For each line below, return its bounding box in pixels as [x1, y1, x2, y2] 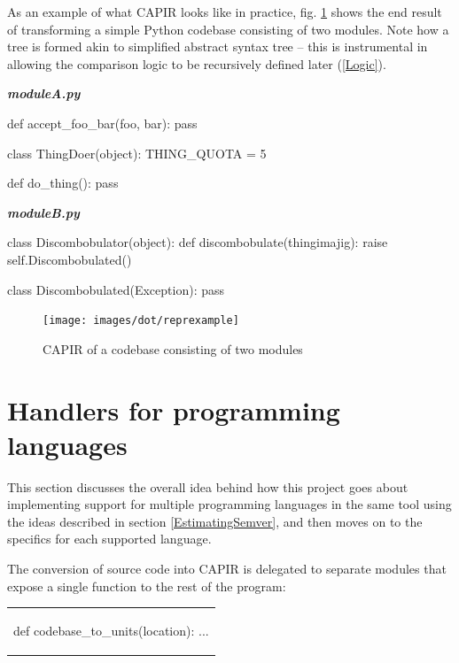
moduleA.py [7, 84, 81, 103]
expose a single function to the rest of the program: [7, 576, 286, 595]
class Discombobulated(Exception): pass [7, 280, 224, 298]
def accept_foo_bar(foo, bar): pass [7, 113, 198, 132]
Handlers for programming [7, 391, 340, 428]
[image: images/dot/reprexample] [43, 314, 239, 328]
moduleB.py [7, 203, 80, 221]
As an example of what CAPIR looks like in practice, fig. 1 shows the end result [7, 3, 442, 20]
